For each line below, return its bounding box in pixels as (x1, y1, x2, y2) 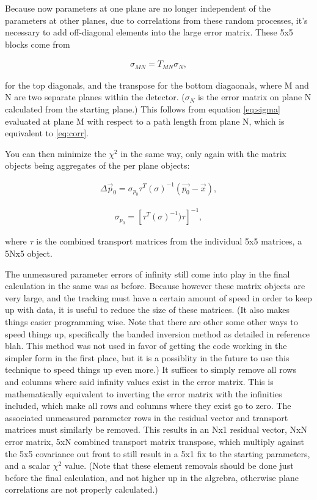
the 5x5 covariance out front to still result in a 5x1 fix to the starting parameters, (5, 447, 310, 460)
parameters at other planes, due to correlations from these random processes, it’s (5, 13, 308, 26)
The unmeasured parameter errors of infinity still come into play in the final (5, 267, 290, 280)
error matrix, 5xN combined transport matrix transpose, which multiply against (5, 435, 304, 447)
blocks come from (5, 37, 70, 50)
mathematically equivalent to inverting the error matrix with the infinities (5, 387, 282, 400)
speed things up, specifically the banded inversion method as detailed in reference (5, 327, 310, 340)
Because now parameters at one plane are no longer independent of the (5, 2, 271, 14)
